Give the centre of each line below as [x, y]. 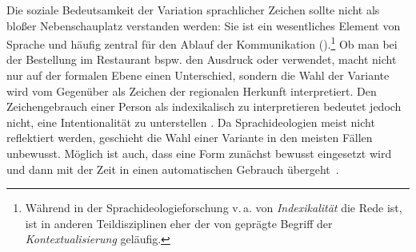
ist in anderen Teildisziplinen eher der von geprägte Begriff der [179, 223]
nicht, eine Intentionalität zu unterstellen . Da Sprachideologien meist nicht [191, 122]
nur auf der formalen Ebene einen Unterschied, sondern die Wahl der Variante [198, 75]
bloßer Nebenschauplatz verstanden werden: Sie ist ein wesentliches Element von [204, 25]
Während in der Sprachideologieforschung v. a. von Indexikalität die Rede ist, [214, 208]
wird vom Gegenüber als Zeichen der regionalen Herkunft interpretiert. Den [192, 91]
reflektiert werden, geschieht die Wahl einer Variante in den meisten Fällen [190, 138]
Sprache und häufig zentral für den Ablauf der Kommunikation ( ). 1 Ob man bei [202, 43]
